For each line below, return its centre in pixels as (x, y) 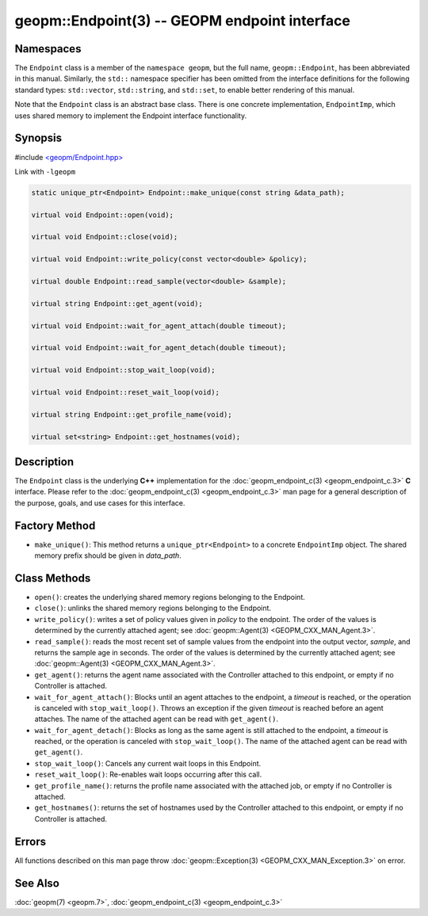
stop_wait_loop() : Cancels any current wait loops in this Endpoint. (148, 763)
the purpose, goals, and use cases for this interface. (100, 502)
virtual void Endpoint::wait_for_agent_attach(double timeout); (159, 326)
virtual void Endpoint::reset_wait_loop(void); (125, 392)
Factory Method (55, 526)
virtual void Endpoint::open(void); (103, 215)
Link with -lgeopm (45, 171)
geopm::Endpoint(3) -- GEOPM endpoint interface (182, 21)
